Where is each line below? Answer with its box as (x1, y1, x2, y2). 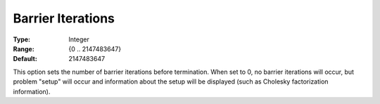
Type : (13, 35, 31, 44)
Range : (13, 44, 34, 53)
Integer (68, 35, 89, 44)
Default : (13, 55, 38, 63)
